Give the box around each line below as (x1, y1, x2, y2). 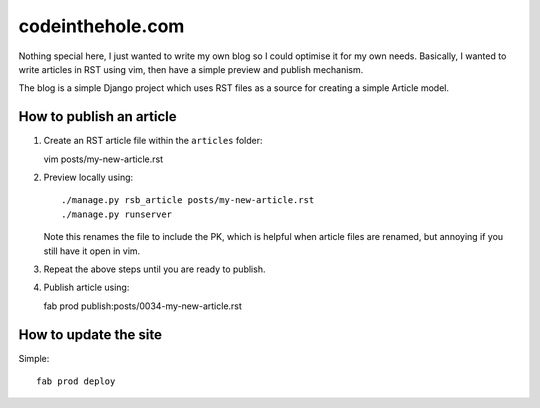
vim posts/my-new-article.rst (43, 153, 164, 165)
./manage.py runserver (61, 208, 173, 220)
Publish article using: (43, 281, 130, 294)
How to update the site (18, 326, 162, 343)
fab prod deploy (36, 376, 116, 387)
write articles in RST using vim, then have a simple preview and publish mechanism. (18, 63, 364, 75)
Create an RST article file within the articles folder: (43, 135, 264, 147)
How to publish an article (18, 108, 177, 125)
